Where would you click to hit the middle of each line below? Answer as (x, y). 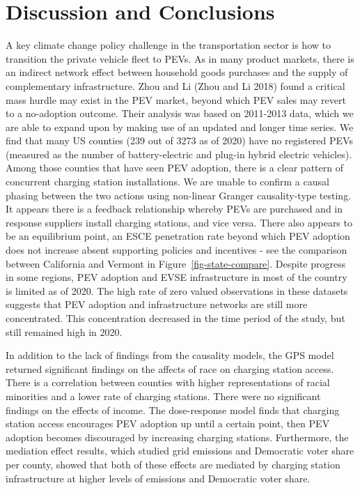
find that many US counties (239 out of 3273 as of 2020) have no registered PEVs (179, 140)
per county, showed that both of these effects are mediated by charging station (173, 464)
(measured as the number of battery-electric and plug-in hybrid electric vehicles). (179, 154)
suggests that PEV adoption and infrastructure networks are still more (157, 304)
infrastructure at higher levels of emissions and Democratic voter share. (158, 478)
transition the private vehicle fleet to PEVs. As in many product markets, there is (180, 58)
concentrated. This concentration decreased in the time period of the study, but (175, 318)
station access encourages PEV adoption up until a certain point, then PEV (168, 423)
